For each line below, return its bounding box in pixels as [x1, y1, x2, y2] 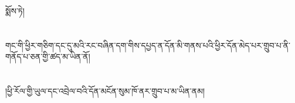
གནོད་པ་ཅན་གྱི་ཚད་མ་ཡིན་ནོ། [5, 50, 90, 63]
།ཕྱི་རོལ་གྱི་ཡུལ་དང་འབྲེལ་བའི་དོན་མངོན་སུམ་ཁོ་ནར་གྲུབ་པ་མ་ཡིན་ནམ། [5, 85, 205, 97]
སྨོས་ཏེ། [5, 5, 25, 16]
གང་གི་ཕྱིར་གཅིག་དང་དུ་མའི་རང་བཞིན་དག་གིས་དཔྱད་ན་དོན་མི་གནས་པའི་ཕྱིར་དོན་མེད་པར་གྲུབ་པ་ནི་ [5, 39, 290, 51]
